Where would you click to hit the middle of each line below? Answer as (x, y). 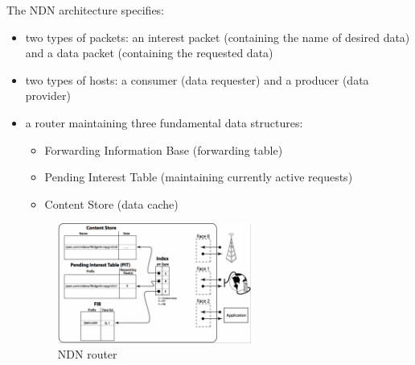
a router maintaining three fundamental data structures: (164, 122)
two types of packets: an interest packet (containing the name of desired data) (218, 37)
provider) (48, 95)
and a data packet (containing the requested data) (149, 53)
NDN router (87, 354)
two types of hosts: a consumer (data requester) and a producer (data (197, 79)
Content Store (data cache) (111, 203)
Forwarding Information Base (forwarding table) (164, 149)
